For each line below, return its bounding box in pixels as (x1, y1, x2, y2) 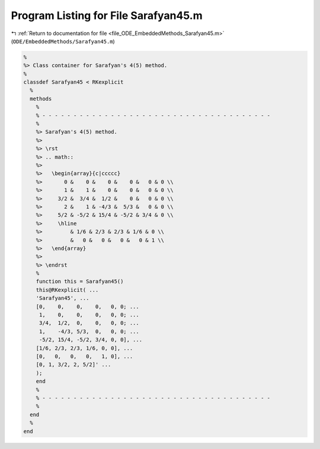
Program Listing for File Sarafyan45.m (11, 9, 203, 22)
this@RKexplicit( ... (36, 286, 99, 293)
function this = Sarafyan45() (36, 278, 124, 285)
